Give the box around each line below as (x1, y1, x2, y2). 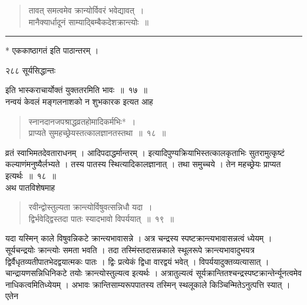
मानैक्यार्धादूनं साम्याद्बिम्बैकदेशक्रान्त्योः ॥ (28, 15, 148, 28)
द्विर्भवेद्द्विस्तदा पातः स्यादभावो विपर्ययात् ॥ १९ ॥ (28, 212, 174, 224)
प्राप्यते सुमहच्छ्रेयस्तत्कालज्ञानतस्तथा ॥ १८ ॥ (28, 127, 166, 139)
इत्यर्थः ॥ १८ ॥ (5, 169, 56, 181)
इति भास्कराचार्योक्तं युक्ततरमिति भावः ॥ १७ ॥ (5, 84, 147, 96)
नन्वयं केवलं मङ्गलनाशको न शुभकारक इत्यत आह (5, 95, 153, 107)
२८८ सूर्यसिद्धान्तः (5, 64, 56, 76)
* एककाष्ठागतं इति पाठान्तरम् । (5, 44, 99, 57)
